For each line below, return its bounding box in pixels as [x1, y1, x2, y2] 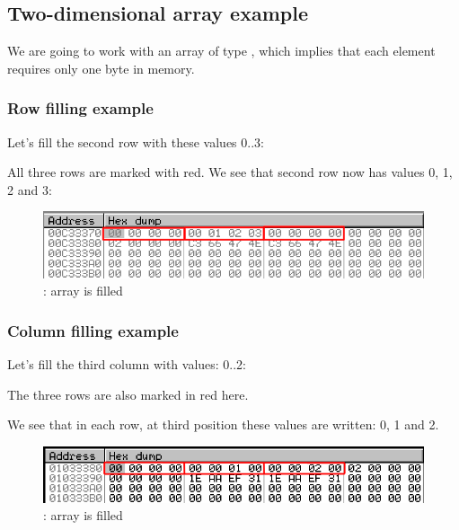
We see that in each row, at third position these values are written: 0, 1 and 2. [7, 415, 439, 434]
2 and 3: [7, 180, 52, 199]
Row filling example [7, 97, 154, 119]
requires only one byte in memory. [7, 58, 195, 77]
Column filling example [7, 319, 179, 341]
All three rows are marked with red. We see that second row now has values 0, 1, [7, 163, 453, 181]
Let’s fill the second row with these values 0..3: [7, 132, 264, 151]
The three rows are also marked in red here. [7, 384, 249, 403]
